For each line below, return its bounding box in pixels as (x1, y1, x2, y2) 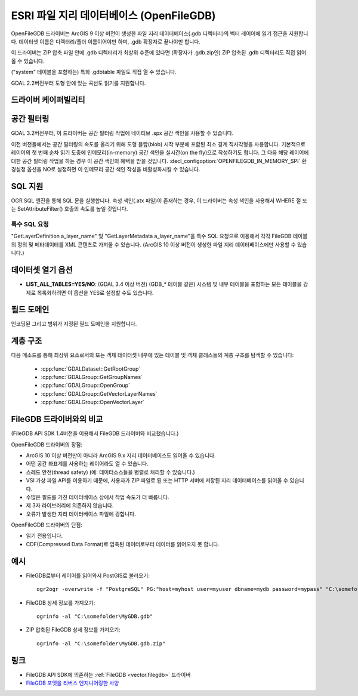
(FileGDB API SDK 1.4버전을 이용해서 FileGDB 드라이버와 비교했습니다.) (11, 430, 179, 437)
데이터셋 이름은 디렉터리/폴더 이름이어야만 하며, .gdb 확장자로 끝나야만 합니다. (18, 38, 201, 45)
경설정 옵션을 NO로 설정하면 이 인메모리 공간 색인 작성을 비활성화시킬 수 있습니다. (11, 165, 200, 173)
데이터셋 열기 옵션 (11, 265, 73, 275)
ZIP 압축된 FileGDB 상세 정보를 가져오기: (26, 626, 121, 633)
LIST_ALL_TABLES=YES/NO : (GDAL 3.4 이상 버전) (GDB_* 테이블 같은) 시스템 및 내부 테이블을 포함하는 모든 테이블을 (26, 281, 302, 288)
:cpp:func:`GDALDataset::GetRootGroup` (41, 365, 141, 372)
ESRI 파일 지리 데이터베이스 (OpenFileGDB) (11, 9, 216, 22)
